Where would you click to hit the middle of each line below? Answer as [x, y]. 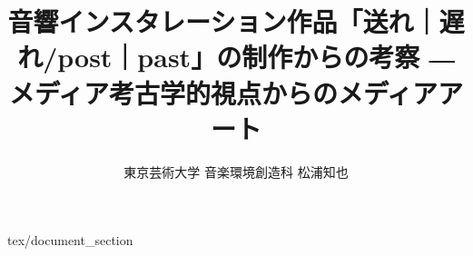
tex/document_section [70, 240]
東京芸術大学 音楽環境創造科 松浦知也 [236, 171]
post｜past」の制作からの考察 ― [256, 57]
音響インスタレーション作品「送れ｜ [223, 21]
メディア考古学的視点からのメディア [223, 92]
